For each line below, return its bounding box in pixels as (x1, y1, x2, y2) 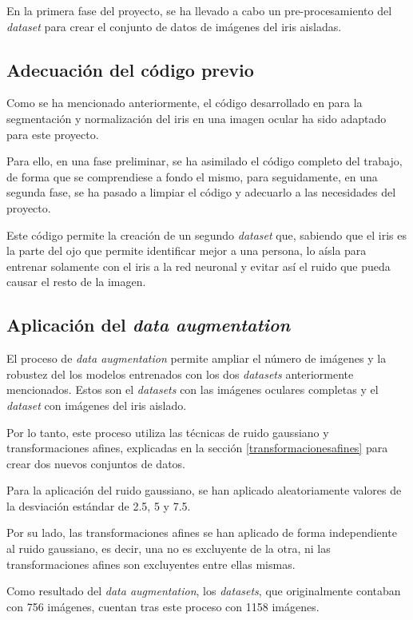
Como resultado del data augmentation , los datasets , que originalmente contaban (6, 582, 401, 599)
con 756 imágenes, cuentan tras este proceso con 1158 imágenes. (6, 598, 320, 614)
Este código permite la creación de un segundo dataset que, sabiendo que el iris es (6, 226, 407, 243)
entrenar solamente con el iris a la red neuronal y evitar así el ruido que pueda (6, 257, 391, 274)
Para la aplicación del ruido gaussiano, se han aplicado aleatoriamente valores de (6, 482, 402, 499)
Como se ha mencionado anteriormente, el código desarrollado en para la (6, 94, 363, 111)
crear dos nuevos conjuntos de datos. (6, 455, 185, 471)
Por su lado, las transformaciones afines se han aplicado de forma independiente (6, 524, 397, 541)
